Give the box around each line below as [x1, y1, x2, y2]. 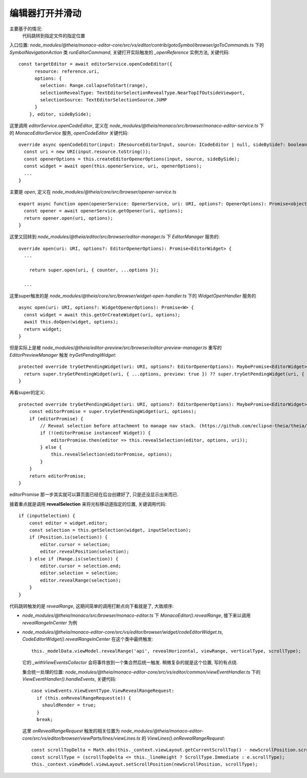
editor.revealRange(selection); [40, 577, 121, 583]
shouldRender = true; [41, 702, 97, 708]
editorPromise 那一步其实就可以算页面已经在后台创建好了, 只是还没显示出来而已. [9, 491, 179, 498]
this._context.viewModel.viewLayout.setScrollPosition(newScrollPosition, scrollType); [31, 761, 258, 767]
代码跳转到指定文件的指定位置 [22, 32, 85, 38]
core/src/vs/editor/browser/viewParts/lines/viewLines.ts [22, 735, 141, 741]
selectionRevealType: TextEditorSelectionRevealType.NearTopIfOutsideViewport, [40, 90, 246, 96]
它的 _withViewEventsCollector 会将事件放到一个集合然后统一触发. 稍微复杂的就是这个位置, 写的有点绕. [22, 659, 238, 665]
